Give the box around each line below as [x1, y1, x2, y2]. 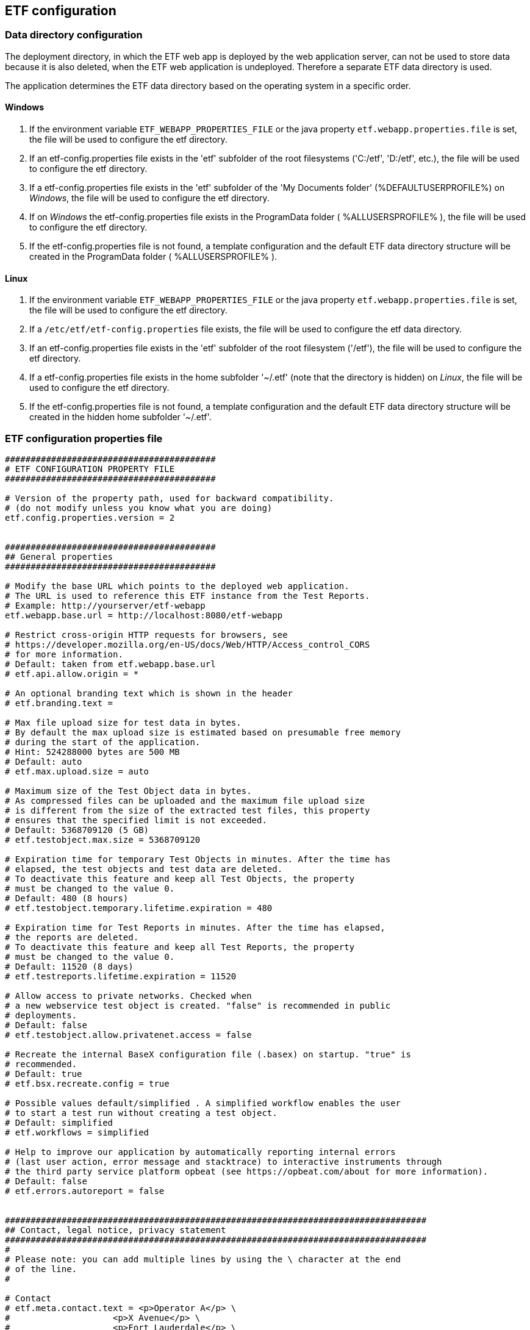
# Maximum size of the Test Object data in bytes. [5, 785, 252, 796]
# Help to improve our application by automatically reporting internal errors [5, 1146, 396, 1157]
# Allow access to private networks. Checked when [5, 990, 252, 1001]
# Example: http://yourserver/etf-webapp [5, 600, 206, 610]
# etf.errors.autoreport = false [5, 1185, 165, 1196]
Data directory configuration [5, 29, 143, 41]
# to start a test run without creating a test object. [5, 1107, 278, 1118]
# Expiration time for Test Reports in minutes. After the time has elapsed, [5, 922, 385, 932]
